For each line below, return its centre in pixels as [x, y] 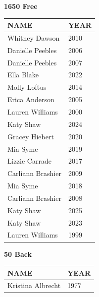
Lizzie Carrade [29, 161]
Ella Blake [23, 75]
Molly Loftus [27, 87]
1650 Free [21, 6]
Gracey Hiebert [31, 136]
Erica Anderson [31, 99]
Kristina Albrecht [34, 285]
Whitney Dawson [34, 37]
